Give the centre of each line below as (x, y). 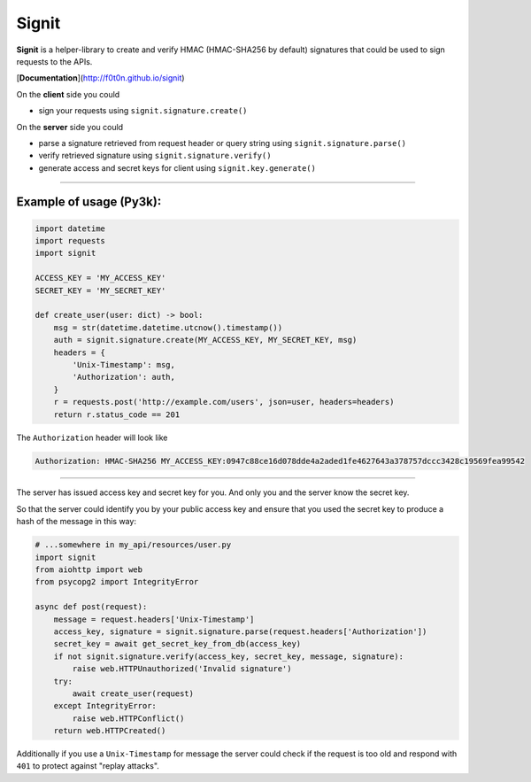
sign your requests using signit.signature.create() (143, 111)
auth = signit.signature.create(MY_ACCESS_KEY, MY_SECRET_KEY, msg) (205, 340)
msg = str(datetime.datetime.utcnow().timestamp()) (168, 327)
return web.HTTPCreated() (110, 731)
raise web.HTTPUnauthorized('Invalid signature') (182, 669)
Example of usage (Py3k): (89, 202)
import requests (70, 241)
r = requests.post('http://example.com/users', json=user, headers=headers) (224, 402)
